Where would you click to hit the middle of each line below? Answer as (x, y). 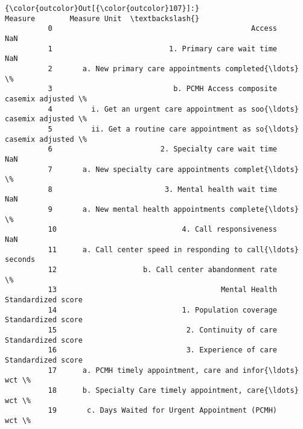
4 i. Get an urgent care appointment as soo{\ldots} (173, 109)
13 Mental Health (163, 290)
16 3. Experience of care (163, 350)
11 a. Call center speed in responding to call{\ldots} (173, 249)
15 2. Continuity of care (163, 330)
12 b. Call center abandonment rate (163, 270)
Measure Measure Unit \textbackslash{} (102, 18)
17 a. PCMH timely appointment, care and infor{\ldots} (173, 370)
